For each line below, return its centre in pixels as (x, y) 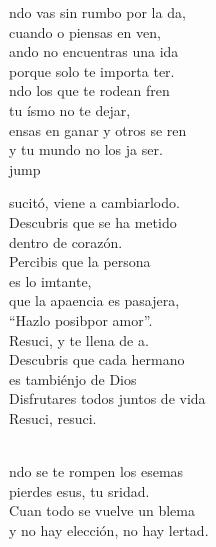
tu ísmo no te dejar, (70, 109)
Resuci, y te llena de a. (79, 339)
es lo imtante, (50, 280)
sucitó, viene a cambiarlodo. (94, 202)
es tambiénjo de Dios (73, 378)
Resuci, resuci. (53, 417)
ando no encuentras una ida (94, 51)
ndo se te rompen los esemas (96, 471)
